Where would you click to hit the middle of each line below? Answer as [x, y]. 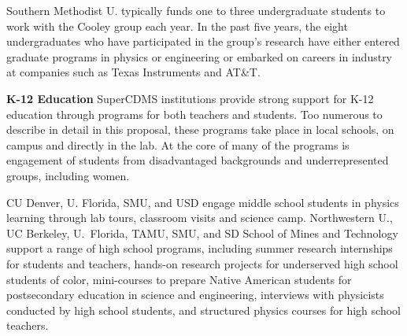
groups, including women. [68, 175]
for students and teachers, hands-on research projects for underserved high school [202, 263]
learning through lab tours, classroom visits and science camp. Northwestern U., [200, 218]
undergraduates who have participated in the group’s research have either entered [203, 41]
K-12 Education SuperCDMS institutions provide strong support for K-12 [190, 98]
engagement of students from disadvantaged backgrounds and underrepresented [198, 160]
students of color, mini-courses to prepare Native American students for [179, 279]
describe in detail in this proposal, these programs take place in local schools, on [200, 129]
